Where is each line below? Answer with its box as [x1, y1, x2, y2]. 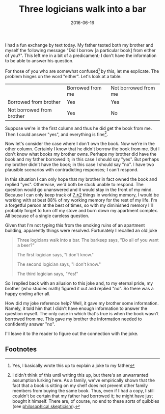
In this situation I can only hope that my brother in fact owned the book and [5, 176, 157, 182]
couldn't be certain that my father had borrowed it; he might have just [12, 393, 153, 399]
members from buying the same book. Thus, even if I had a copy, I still [12, 388, 155, 394]
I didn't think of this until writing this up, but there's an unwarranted [12, 372, 149, 378]
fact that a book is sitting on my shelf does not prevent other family [12, 383, 148, 388]
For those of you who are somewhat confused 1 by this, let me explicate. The [5, 67, 159, 74]
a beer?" [17, 242, 35, 248]
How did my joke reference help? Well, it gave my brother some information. [5, 301, 159, 306]
